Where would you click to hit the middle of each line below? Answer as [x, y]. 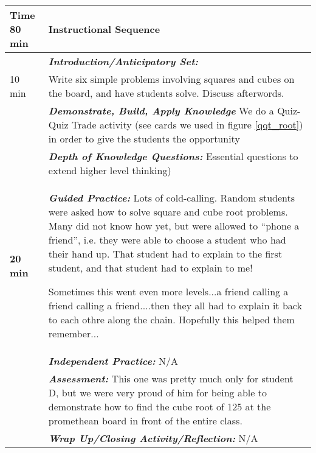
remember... [74, 333]
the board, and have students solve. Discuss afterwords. [166, 93]
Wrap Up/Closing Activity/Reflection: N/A [153, 438]
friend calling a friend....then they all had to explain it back [175, 305]
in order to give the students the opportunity [144, 139]
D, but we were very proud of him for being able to [157, 392]
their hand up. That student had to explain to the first [165, 254]
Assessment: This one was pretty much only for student [171, 378]
